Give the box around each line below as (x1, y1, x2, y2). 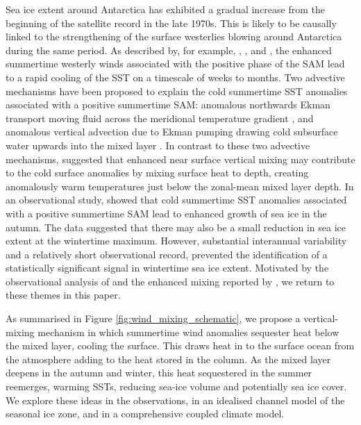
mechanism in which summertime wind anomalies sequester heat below (37, 324, 339, 339)
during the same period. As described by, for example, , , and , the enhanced (6, 42, 332, 57)
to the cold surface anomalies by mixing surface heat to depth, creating (6, 165, 309, 180)
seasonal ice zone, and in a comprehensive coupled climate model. (6, 406, 285, 421)
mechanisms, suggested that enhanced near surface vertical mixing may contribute (6, 151, 355, 166)
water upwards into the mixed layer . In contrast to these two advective (6, 137, 310, 152)
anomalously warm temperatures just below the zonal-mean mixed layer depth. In (6, 178, 354, 193)
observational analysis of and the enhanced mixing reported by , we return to (6, 274, 335, 288)
